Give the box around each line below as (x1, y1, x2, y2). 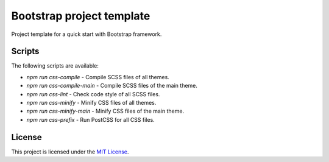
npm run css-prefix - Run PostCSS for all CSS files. (26, 116, 155, 123)
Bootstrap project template (11, 9, 150, 23)
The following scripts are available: (11, 62, 99, 69)
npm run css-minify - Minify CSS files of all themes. (26, 99, 157, 107)
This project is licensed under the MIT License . (11, 148, 129, 155)
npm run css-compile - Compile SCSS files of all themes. (26, 73, 170, 80)
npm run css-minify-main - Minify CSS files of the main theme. (26, 107, 185, 115)
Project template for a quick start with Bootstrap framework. (11, 30, 162, 38)
